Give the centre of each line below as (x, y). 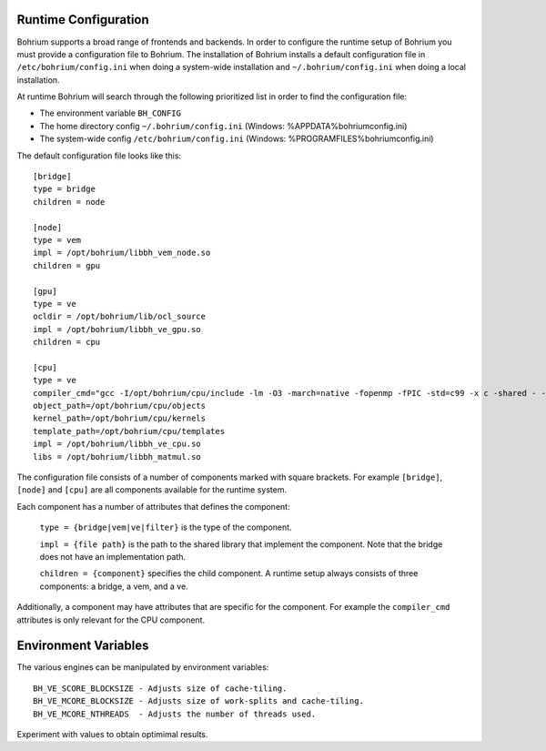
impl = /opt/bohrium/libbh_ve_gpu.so (117, 329)
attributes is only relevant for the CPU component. (111, 620)
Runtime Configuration (83, 20)
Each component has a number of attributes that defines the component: (153, 506)
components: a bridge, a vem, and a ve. (114, 586)
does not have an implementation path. (113, 556)
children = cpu (67, 342)
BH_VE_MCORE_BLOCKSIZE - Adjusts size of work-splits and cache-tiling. (198, 701)
